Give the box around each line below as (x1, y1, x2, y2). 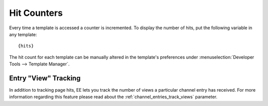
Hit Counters (9, 7, 63, 18)
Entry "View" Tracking (9, 74, 81, 82)
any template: (9, 31, 37, 37)
